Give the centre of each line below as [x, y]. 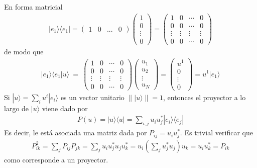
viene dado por [65, 108]
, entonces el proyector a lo [205, 97]
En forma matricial [33, 7]
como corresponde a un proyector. [56, 159]
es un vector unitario [92, 97]
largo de [17, 108]
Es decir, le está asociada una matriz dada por [76, 133]
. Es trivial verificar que [216, 133]
